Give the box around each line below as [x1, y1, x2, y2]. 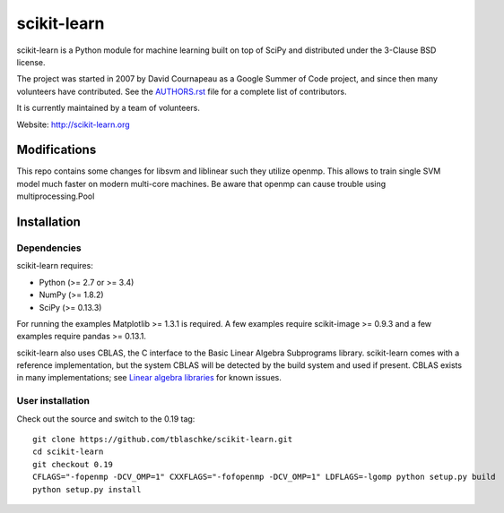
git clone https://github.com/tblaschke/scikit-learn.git [32, 434, 293, 444]
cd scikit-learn [32, 447, 104, 457]
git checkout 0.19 [32, 459, 114, 469]
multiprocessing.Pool [16, 191, 95, 201]
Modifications [16, 142, 97, 158]
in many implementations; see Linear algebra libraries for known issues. [16, 372, 282, 383]
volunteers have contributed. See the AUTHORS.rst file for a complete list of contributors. [16, 86, 347, 97]
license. [16, 56, 46, 67]
